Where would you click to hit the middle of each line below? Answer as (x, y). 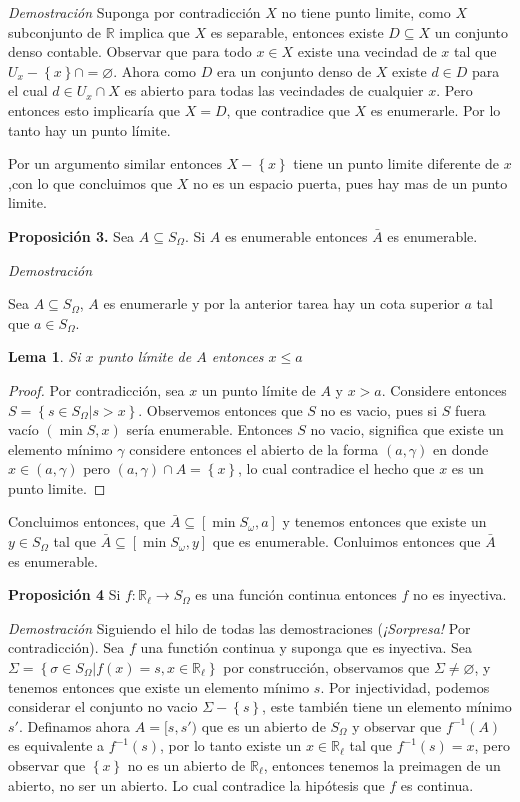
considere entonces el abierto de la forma (254, 448)
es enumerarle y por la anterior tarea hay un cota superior (281, 303)
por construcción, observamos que (326, 667)
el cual (28, 90)
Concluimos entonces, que (87, 521)
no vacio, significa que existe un (407, 429)
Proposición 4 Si (64, 594)
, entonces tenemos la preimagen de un (382, 765)
